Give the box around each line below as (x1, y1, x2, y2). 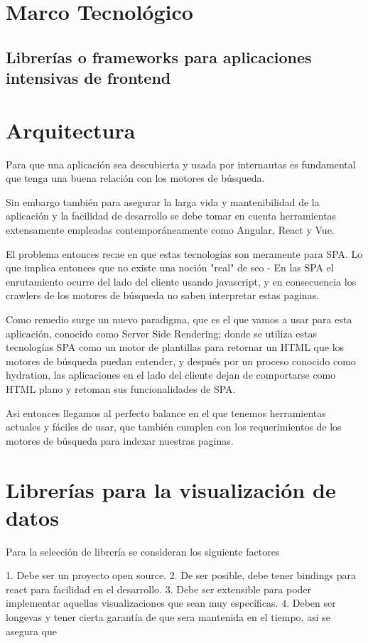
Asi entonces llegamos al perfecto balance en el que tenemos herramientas (6, 405, 326, 420)
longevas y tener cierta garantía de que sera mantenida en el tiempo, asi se (6, 610, 330, 625)
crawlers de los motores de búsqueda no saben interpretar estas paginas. (6, 288, 320, 303)
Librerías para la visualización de (6, 475, 336, 504)
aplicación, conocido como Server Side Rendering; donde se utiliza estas (6, 325, 318, 340)
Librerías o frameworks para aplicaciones (6, 45, 312, 67)
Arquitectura (6, 115, 136, 144)
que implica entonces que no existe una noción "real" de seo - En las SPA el (6, 260, 334, 275)
